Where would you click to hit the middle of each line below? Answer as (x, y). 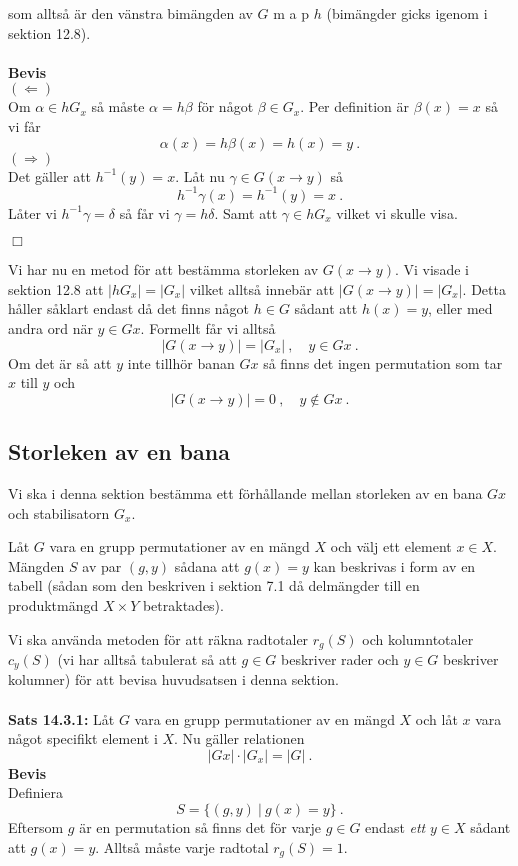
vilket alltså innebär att (262, 288)
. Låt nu (200, 175)
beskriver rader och (340, 659)
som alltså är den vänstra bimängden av (130, 13)
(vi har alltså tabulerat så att (147, 659)
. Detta (484, 288)
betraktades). (183, 604)
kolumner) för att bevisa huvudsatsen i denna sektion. (173, 679)
